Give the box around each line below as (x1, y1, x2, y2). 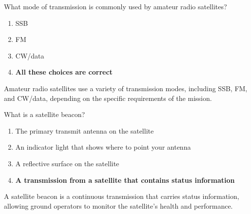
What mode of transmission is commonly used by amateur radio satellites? (4, 1, 227, 11)
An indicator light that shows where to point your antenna (15, 142, 191, 152)
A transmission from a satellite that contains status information (15, 175, 235, 185)
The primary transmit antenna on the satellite (15, 125, 154, 136)
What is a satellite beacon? (4, 109, 85, 119)
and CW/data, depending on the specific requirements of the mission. (4, 93, 212, 103)
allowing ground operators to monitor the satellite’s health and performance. (4, 200, 233, 211)
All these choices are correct (15, 67, 113, 77)
